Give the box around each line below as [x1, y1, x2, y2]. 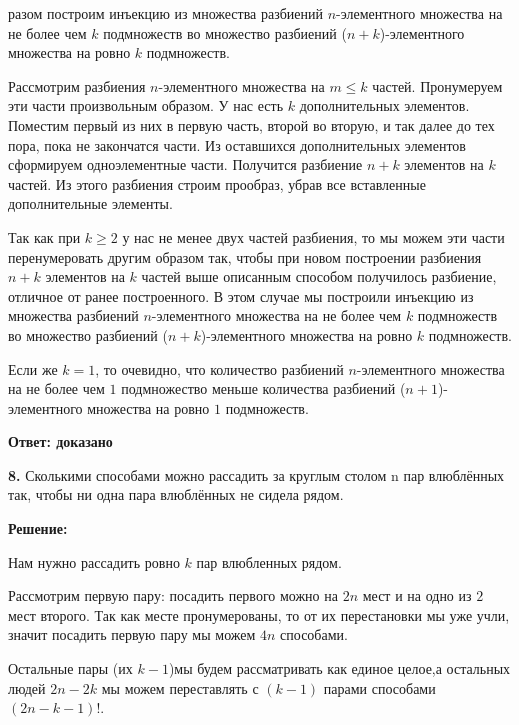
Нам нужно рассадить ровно [8, 551, 180, 572]
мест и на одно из [362, 585, 472, 606]
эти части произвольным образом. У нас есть [8, 95, 284, 116]
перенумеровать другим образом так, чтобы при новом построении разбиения [8, 246, 482, 267]
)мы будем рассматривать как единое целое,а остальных [168, 658, 511, 679]
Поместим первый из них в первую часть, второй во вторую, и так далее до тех [8, 114, 495, 135]
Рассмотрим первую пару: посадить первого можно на [8, 585, 338, 606]
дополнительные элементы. [8, 193, 173, 214]
